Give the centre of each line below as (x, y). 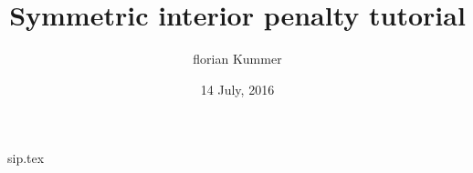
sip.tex (26, 158)
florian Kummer (237, 59)
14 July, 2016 (237, 89)
